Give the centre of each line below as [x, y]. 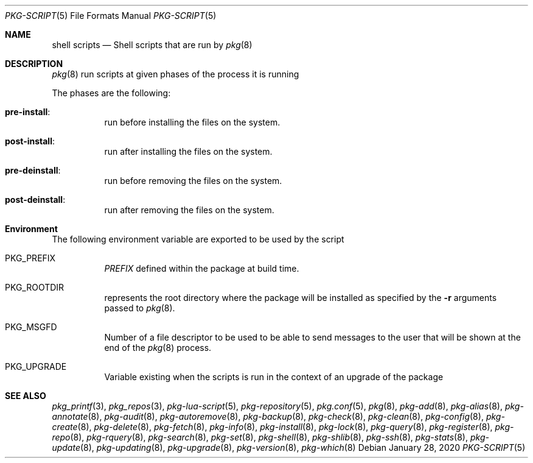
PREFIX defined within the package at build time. [202, 268]
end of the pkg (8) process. [158, 348]
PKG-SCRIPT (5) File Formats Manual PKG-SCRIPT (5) [111, 16]
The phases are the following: [111, 93]
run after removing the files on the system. [189, 210]
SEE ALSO [26, 396]
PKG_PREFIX [30, 258]
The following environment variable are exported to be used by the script [198, 239]
